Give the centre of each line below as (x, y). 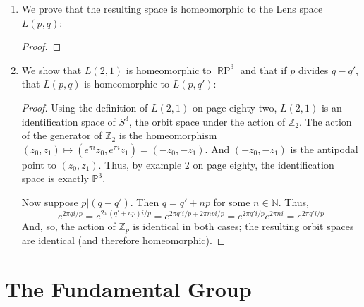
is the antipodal (324, 149)
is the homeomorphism (168, 135)
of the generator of (62, 135)
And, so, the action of (68, 226)
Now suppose (50, 201)
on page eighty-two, (235, 107)
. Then (145, 201)
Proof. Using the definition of (85, 107)
